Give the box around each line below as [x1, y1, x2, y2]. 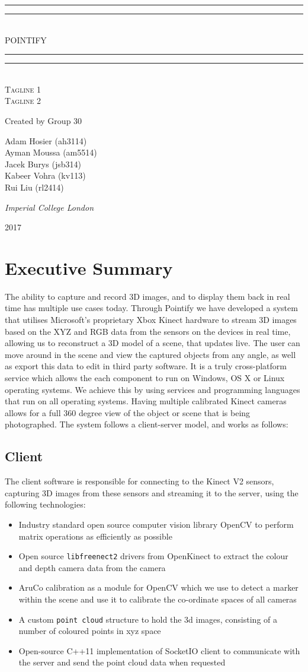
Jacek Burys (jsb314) [5, 157, 81, 170]
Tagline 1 [5, 83, 41, 95]
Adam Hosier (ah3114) [5, 134, 87, 147]
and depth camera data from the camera [18, 561, 166, 573]
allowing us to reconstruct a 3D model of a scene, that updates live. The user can [5, 337, 300, 349]
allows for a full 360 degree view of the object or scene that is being [5, 406, 251, 419]
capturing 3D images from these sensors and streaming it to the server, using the [5, 486, 299, 499]
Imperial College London [5, 201, 94, 213]
